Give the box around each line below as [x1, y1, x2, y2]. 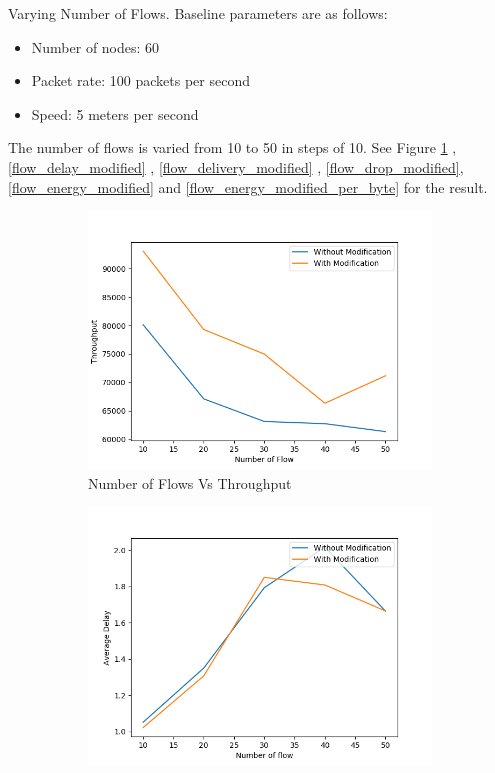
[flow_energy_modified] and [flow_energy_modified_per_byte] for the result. [8, 176, 488, 197]
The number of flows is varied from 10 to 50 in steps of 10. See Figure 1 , [8, 137, 457, 158]
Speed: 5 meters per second [31, 103, 199, 124]
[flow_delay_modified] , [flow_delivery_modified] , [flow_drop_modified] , [8, 156, 464, 177]
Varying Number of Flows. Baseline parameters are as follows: [8, 3, 388, 23]
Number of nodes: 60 [31, 36, 160, 57]
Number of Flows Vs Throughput [88, 472, 292, 493]
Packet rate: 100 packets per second [31, 70, 250, 91]
